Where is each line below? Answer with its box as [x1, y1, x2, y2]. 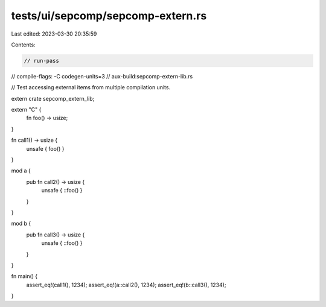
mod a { [11, 167, 31, 174]
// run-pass [24, 57, 60, 64]
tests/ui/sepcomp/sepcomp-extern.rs [11, 9, 207, 22]
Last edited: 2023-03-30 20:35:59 [11, 30, 97, 37]
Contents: [11, 41, 36, 48]
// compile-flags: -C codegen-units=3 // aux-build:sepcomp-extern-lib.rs [11, 72, 193, 80]
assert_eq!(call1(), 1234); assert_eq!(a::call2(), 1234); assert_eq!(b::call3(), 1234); [26, 281, 226, 288]
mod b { [11, 220, 31, 227]
